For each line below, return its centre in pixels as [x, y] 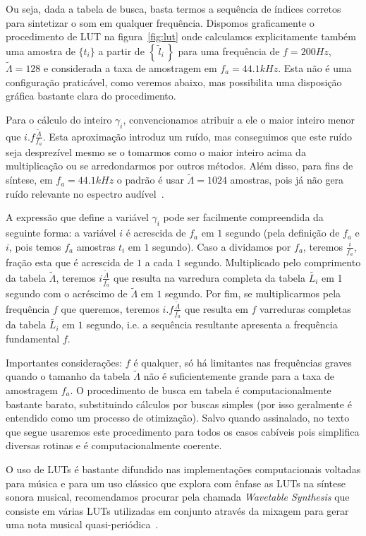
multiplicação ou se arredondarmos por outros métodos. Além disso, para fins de [179, 166]
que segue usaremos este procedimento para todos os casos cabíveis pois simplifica [183, 431]
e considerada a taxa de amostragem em [130, 68]
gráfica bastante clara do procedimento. [91, 96]
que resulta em [216, 308]
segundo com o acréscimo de [67, 293]
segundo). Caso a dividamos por [222, 246]
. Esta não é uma [315, 68]
